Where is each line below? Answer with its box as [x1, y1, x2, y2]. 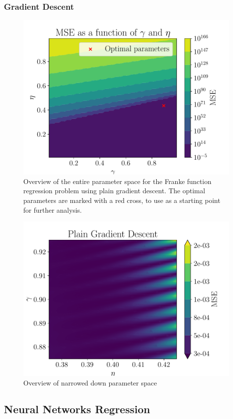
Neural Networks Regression [4, 401, 150, 416]
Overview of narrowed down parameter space [23, 377, 157, 387]
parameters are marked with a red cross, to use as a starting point [23, 195, 220, 205]
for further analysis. [23, 204, 82, 215]
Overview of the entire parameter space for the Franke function [23, 176, 212, 186]
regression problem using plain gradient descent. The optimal [23, 185, 205, 196]
